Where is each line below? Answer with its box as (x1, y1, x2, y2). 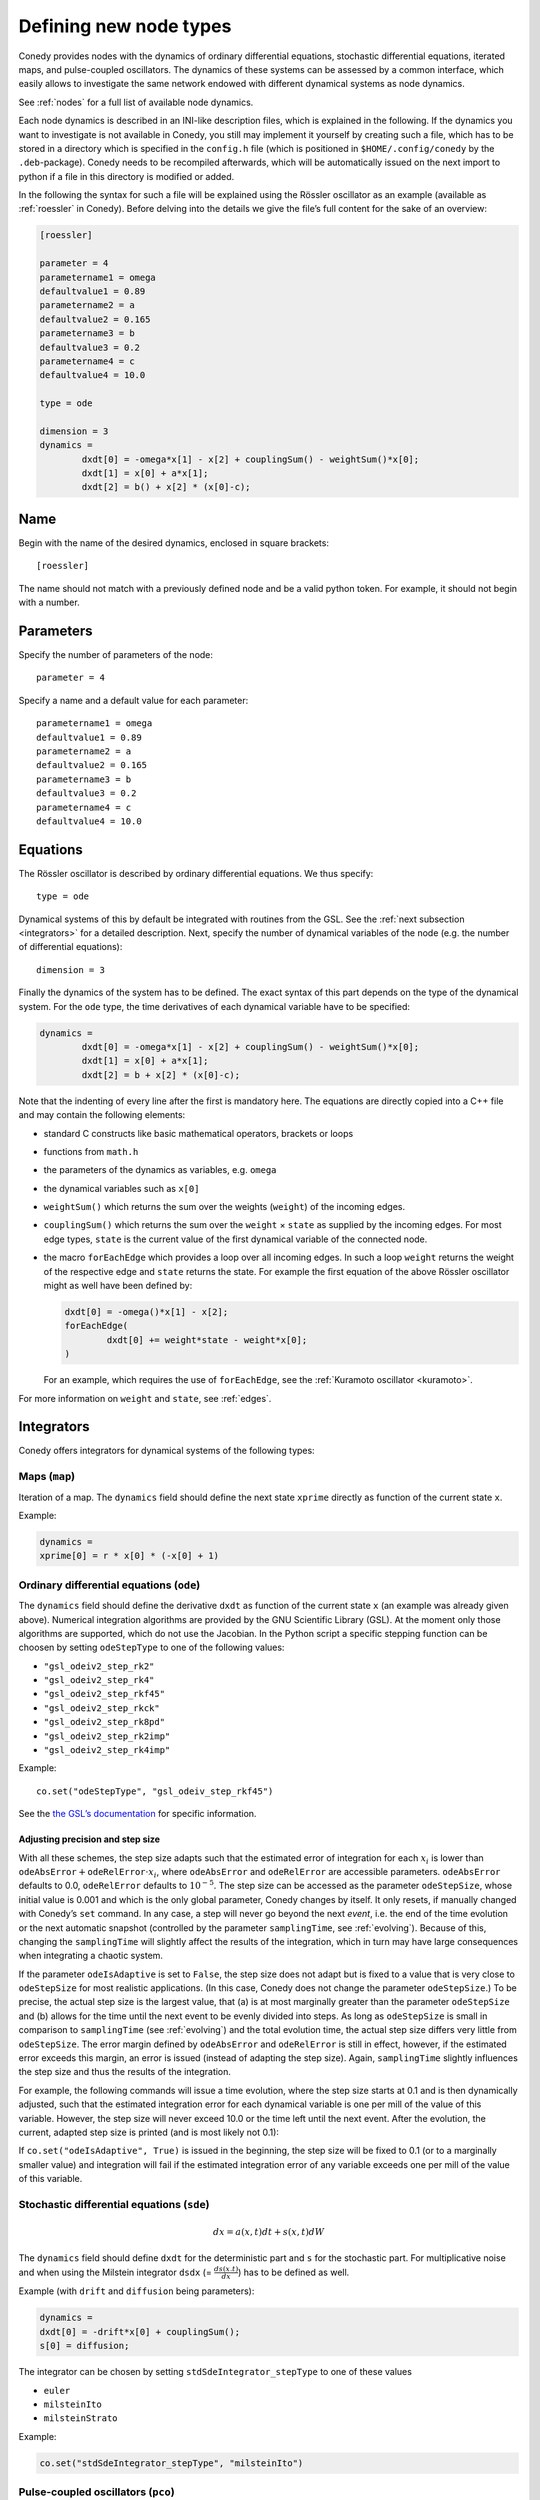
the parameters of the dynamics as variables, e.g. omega (43, 1164, 277, 1176)
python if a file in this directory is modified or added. (18, 170, 235, 182)
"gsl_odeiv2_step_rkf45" (43, 1688, 165, 1700)
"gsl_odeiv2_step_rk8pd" (43, 1716, 165, 1728)
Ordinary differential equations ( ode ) (18, 1578, 201, 1592)
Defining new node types (18, 15, 232, 37)
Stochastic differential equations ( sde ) (18, 2197, 210, 2211)
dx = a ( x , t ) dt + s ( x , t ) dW (212, 2226, 325, 2237)
